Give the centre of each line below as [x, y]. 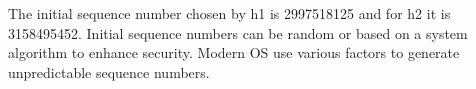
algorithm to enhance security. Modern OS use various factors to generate [234, 52]
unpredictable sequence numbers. [109, 71]
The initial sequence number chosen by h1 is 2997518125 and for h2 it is [229, 13]
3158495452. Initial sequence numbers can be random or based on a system [238, 32]
